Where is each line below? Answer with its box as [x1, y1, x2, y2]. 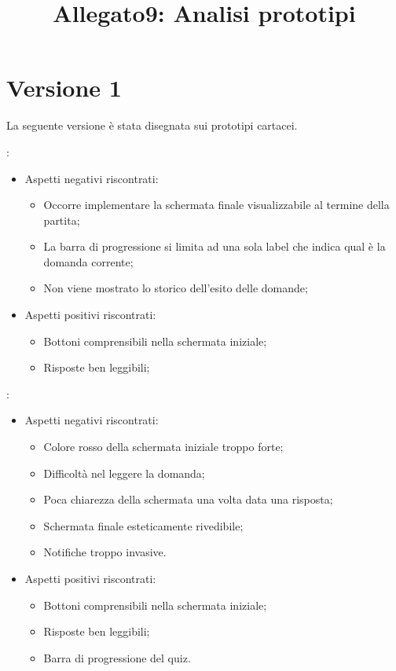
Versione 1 [6, 71, 122, 104]
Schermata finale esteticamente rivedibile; [43, 517, 244, 533]
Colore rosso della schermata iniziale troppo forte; [43, 438, 284, 455]
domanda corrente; [43, 253, 134, 269]
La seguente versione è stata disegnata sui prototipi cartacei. [6, 117, 298, 134]
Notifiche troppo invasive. [43, 544, 167, 560]
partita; [43, 211, 80, 228]
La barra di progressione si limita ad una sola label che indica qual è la [43, 238, 386, 255]
